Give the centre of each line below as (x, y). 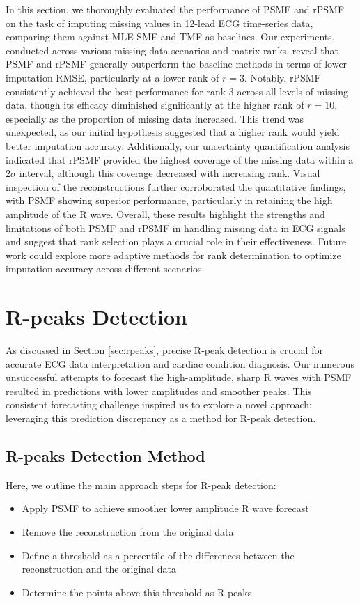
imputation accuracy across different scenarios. (105, 269)
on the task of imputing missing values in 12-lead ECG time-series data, (159, 23)
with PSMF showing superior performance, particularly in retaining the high (169, 200)
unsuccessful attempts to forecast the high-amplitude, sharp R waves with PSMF (179, 377)
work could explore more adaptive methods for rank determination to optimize (173, 255)
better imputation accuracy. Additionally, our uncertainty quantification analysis (178, 145)
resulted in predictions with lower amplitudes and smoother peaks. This (159, 390)
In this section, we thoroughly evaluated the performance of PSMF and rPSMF (175, 9)
